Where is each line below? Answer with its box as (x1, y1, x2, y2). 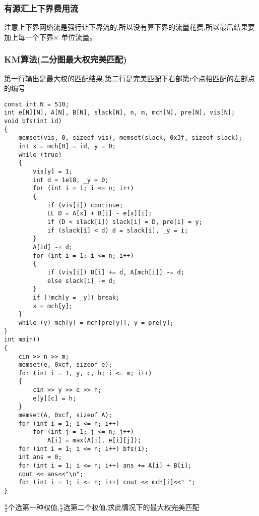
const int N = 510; (4, 100, 69, 108)
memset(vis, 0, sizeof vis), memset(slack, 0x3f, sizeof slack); (18, 134, 242, 142)
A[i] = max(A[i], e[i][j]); (47, 437, 142, 444)
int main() (4, 336, 40, 343)
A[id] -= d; (33, 243, 73, 251)
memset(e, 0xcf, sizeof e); (18, 361, 112, 369)
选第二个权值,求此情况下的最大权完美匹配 (63, 501, 200, 512)
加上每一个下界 (4, 31, 53, 42)
